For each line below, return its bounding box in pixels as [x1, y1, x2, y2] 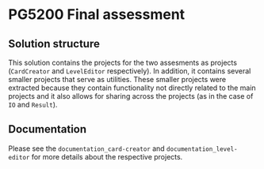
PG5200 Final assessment [8, 6, 186, 24]
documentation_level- [166, 145, 238, 153]
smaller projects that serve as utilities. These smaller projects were [8, 75, 227, 84]
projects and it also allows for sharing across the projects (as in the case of [8, 92, 254, 100]
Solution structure [8, 37, 101, 51]
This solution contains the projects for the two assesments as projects [8, 58, 238, 67]
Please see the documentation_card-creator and [8, 144, 165, 153]
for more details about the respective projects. [31, 152, 183, 161]
